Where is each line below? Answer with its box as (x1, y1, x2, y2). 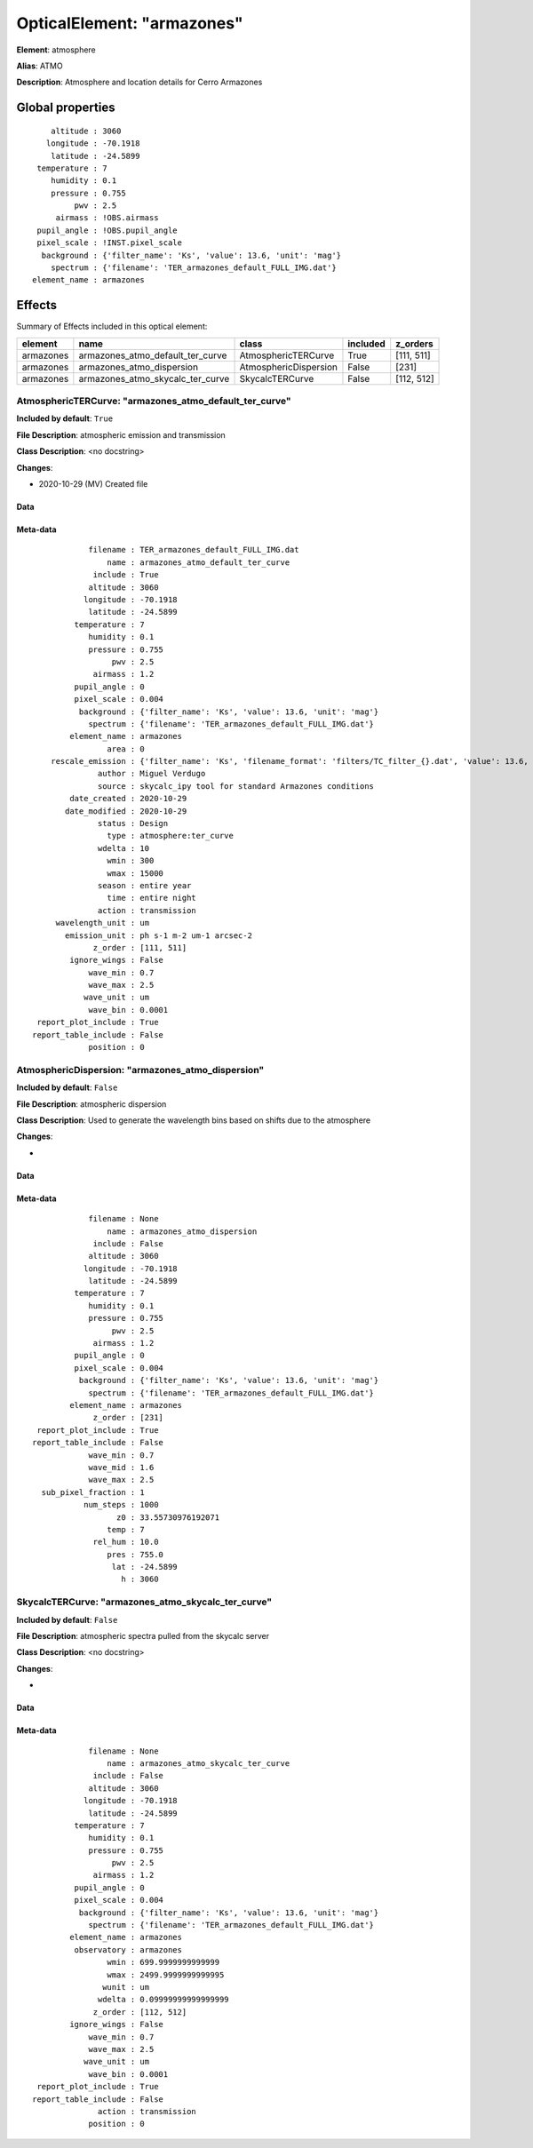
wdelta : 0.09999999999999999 (98, 1994, 230, 2005)
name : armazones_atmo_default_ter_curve (107, 557, 290, 568)
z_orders (395, 338, 434, 350)
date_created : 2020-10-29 (69, 793, 187, 804)
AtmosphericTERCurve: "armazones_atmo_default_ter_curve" (16, 395, 292, 408)
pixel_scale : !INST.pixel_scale (36, 238, 182, 248)
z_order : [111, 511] (92, 943, 187, 952)
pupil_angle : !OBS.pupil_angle (36, 225, 178, 235)
